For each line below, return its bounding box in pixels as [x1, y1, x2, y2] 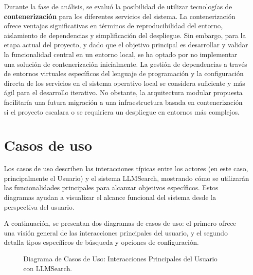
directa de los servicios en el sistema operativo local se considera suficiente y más [4, 78, 245, 88]
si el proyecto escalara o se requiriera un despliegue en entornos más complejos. [4, 106, 240, 117]
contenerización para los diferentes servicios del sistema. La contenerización [4, 11, 235, 21]
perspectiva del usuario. [4, 201, 74, 212]
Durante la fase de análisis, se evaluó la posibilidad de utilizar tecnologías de [4, 1, 232, 11]
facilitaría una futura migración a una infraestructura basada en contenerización [4, 97, 243, 107]
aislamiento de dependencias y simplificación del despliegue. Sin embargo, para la [4, 30, 246, 40]
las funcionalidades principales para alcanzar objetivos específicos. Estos [4, 182, 218, 193]
